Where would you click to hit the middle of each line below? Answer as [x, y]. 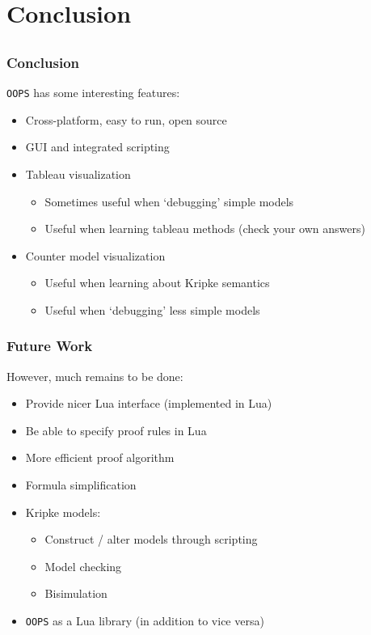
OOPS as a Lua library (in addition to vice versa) [145, 621]
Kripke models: [63, 512]
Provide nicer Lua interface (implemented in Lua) [149, 403]
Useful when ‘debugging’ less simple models [152, 309]
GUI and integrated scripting [97, 147]
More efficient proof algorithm [100, 457]
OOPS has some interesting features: [93, 93]
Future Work [50, 346]
